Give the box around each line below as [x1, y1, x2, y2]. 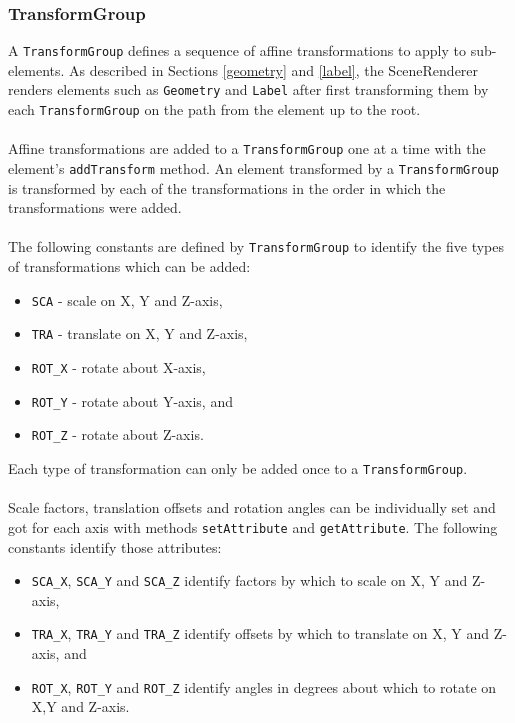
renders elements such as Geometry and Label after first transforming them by [8, 79, 489, 100]
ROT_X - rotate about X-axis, [31, 357, 206, 378]
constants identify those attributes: [8, 536, 222, 557]
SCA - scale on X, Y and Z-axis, [31, 289, 223, 310]
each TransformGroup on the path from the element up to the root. [8, 99, 421, 120]
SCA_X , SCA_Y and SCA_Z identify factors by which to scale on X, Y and [31, 570, 468, 591]
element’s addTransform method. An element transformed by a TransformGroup [8, 158, 499, 179]
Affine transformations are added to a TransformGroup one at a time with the [8, 138, 486, 159]
